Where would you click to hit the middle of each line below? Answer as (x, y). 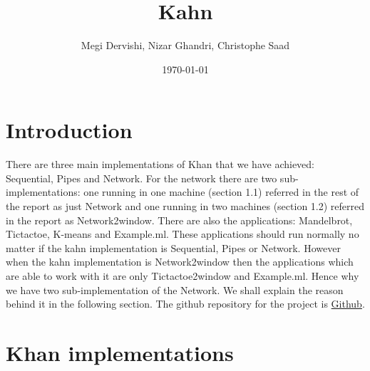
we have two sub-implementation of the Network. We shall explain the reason (175, 289)
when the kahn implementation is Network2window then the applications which (180, 262)
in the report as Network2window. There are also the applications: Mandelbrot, (179, 220)
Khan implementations (120, 352)
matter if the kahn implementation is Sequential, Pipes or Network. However (173, 247)
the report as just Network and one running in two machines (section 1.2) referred (185, 206)
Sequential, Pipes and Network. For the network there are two (142, 178)
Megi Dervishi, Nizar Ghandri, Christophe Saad (185, 45)
